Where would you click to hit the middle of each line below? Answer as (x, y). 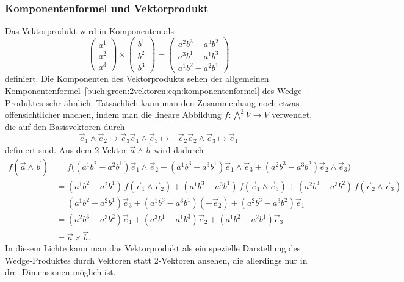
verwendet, (292, 114)
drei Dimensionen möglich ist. (60, 272)
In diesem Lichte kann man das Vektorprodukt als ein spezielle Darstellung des (153, 248)
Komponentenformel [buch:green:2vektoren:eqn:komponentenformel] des (140, 91)
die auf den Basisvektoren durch (65, 126)
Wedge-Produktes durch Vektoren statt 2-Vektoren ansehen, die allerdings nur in (156, 260)
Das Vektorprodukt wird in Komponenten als (90, 31)
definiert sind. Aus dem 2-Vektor (66, 150)
